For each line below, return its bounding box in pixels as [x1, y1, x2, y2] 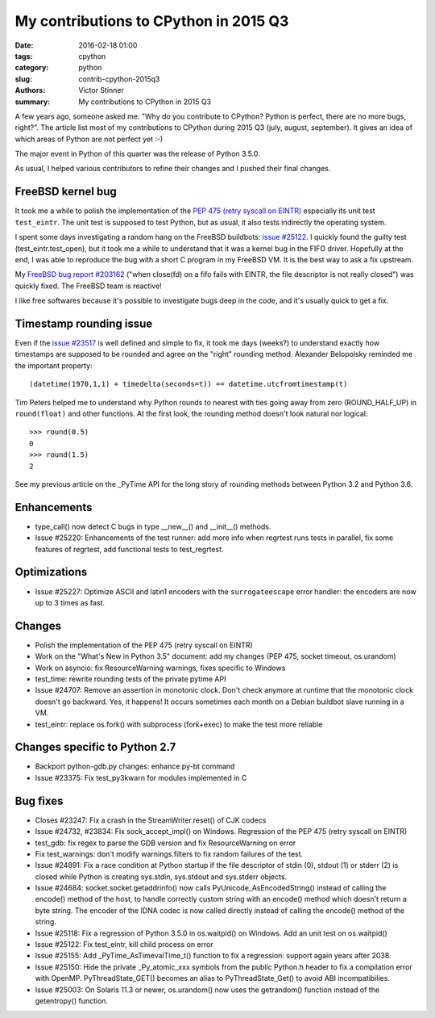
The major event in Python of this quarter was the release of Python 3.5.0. [14, 149, 261, 159]
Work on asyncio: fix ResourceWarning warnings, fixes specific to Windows [35, 663, 286, 672]
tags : [14, 51, 33, 61]
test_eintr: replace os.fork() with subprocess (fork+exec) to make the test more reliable [35, 719, 323, 729]
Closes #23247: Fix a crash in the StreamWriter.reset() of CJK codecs [35, 815, 267, 825]
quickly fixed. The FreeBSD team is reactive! [14, 281, 163, 291]
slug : [14, 73, 32, 84]
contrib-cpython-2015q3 [78, 73, 160, 84]
